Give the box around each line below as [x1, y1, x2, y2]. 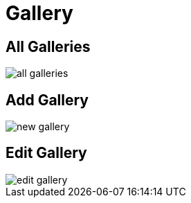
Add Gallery [6, 91, 89, 109]
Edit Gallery [6, 144, 87, 162]
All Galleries [6, 37, 91, 55]
